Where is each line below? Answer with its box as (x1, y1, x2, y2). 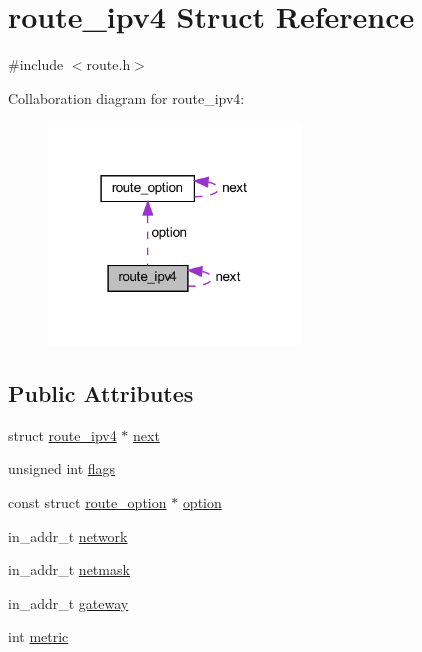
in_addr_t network (8, 525, 128, 546)
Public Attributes (8, 377, 194, 408)
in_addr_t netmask (8, 559, 130, 580)
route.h (86, 54, 131, 75)
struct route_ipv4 (8, 424, 117, 445)
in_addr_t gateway (8, 592, 129, 613)
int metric (8, 626, 69, 647)
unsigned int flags (8, 458, 116, 479)
